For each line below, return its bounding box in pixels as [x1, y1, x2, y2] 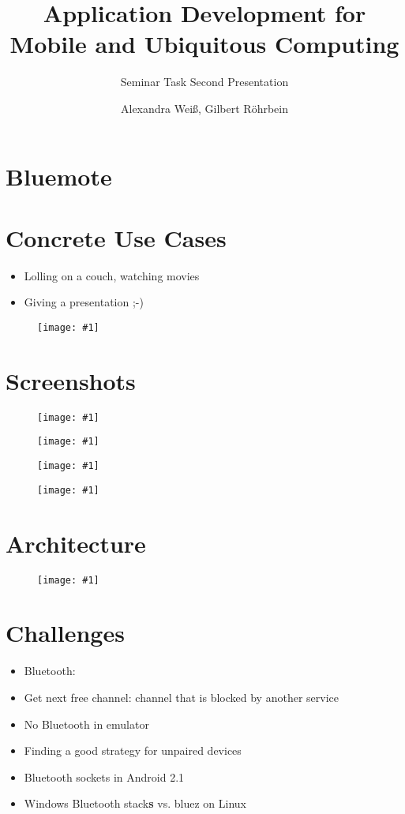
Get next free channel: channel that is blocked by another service [24, 688, 339, 705]
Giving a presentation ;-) [24, 294, 144, 310]
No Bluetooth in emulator [24, 715, 149, 732]
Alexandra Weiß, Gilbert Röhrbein [120, 99, 288, 116]
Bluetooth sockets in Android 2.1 [24, 768, 185, 785]
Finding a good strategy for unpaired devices [24, 742, 242, 759]
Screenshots [6, 364, 136, 396]
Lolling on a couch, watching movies [24, 267, 200, 283]
